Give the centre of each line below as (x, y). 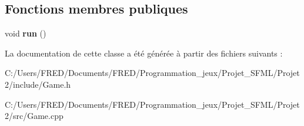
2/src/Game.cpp (34, 116)
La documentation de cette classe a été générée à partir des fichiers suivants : (144, 53)
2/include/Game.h (38, 84)
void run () (26, 33)
